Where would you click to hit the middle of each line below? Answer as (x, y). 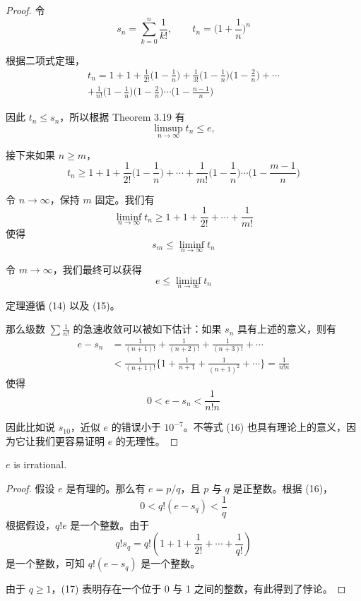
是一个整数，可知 (45, 563)
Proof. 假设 (30, 488)
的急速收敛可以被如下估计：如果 (147, 329)
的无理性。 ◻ (147, 440)
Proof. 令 (25, 10)
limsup (168, 128)
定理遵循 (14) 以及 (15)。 (63, 305)
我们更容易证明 (70, 440)
